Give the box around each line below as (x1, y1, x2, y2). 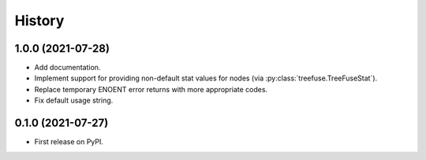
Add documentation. (34, 63, 101, 73)
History (14, 12, 65, 29)
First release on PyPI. (34, 137, 104, 147)
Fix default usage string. (34, 95, 114, 106)
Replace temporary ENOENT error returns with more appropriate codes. (34, 84, 268, 94)
